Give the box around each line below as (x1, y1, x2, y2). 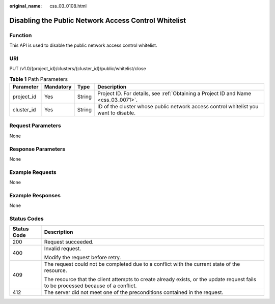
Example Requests (9, 168, 57, 175)
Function (9, 32, 32, 39)
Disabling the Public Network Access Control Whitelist (9, 16, 186, 25)
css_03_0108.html (49, 3, 87, 9)
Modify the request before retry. (44, 254, 121, 261)
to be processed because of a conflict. (44, 282, 137, 289)
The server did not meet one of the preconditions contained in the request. (44, 289, 224, 296)
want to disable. (97, 109, 136, 116)
